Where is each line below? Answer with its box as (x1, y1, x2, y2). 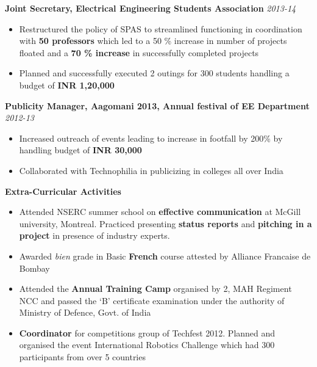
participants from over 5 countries (19, 351, 146, 363)
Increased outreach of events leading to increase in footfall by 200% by (19, 131, 283, 144)
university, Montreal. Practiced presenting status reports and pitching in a (19, 217, 312, 230)
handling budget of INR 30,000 (19, 144, 142, 156)
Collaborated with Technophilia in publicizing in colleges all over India (19, 164, 283, 176)
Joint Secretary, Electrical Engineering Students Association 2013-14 (5, 2, 296, 14)
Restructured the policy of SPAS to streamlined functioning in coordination (19, 22, 302, 35)
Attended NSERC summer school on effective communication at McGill (19, 205, 301, 218)
